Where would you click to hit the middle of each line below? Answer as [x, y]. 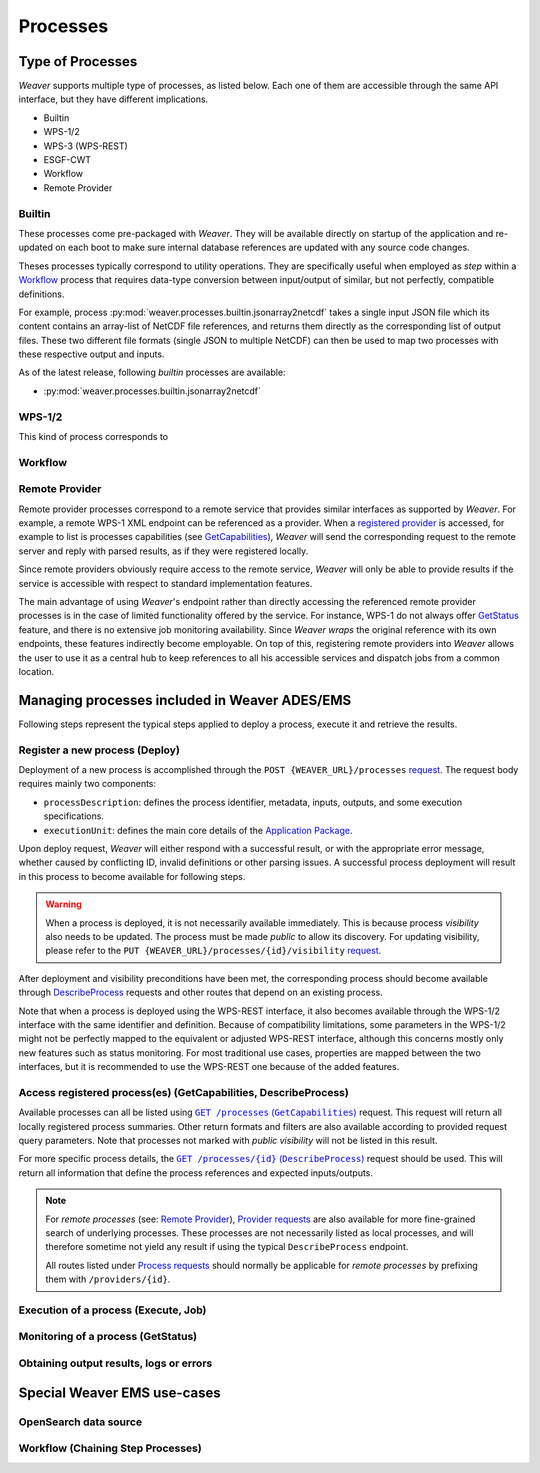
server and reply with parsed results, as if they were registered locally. [163, 551]
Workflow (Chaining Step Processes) [110, 1448]
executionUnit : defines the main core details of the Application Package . [198, 830]
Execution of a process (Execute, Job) [112, 1310]
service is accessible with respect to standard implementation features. [165, 583]
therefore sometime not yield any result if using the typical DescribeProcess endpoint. [227, 1247]
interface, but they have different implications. [113, 99]
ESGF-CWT [67, 160]
